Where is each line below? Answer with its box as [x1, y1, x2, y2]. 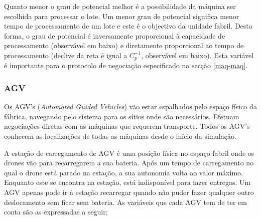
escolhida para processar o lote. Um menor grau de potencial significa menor [4, 11, 239, 21]
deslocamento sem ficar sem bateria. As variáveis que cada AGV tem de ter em [4, 196, 247, 207]
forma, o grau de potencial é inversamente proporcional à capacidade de [4, 30, 225, 41]
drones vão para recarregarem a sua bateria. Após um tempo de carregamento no [4, 157, 254, 168]
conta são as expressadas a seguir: [4, 206, 108, 217]
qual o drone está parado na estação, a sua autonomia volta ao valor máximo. [4, 167, 243, 177]
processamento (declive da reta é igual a [4, 50, 127, 60]
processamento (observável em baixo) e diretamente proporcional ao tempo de [4, 40, 244, 51]
